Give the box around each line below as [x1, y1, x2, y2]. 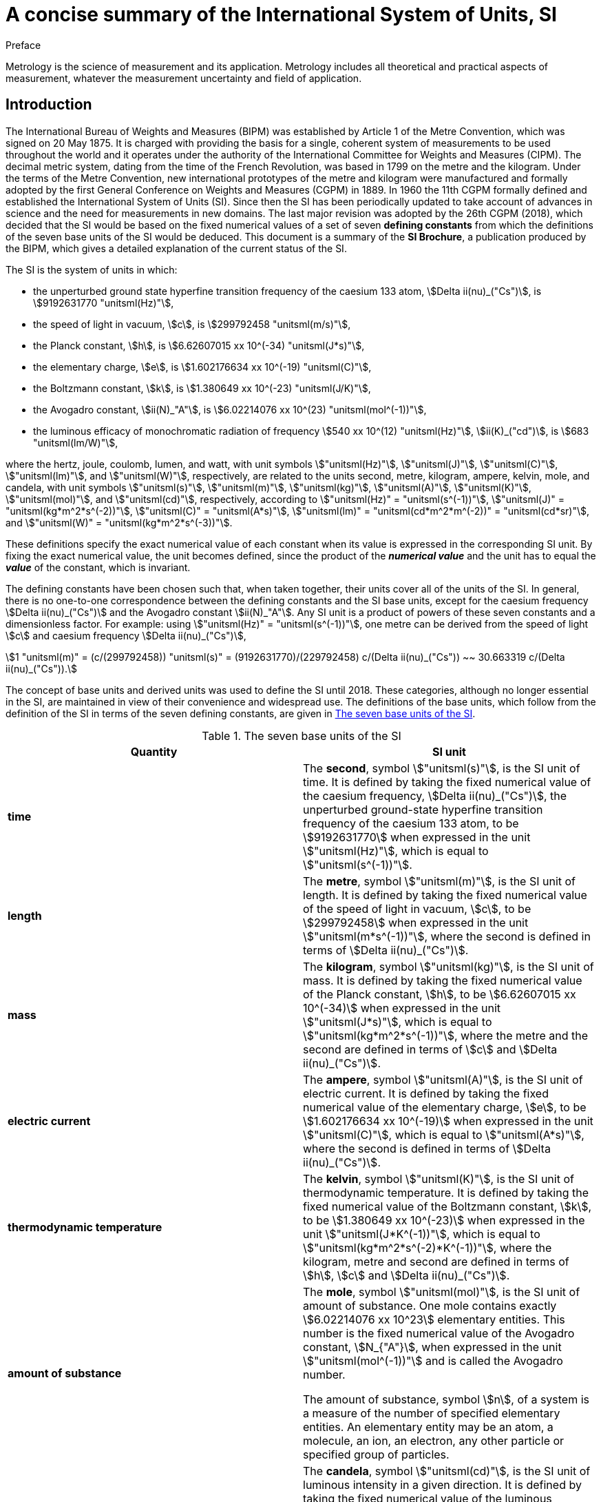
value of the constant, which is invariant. [6, 561, 191, 573]
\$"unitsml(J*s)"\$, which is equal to [303, 1014, 492, 1029]
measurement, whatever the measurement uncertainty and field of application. [6, 72, 362, 84]
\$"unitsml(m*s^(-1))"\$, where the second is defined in [303, 929, 591, 943]
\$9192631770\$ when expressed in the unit [303, 830, 531, 844]
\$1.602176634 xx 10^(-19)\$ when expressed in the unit [303, 1113, 593, 1128]
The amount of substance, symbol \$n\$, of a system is [303, 1392, 590, 1406]
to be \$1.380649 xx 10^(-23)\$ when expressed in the [303, 1213, 585, 1227]
